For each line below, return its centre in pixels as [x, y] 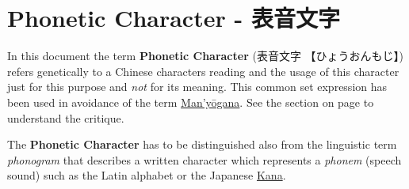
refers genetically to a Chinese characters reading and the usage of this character [203, 71]
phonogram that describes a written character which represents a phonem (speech [204, 159]
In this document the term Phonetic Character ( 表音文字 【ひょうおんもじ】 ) [206, 56]
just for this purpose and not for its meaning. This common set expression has [197, 87]
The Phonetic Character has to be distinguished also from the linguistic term [202, 144]
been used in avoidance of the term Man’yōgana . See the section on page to [191, 102]
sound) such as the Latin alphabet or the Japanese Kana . [147, 175]
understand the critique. [66, 117]
